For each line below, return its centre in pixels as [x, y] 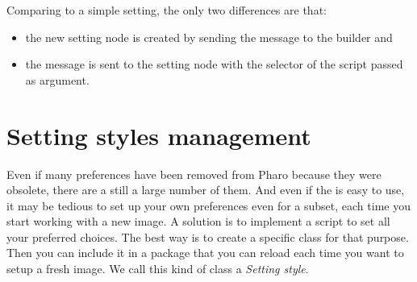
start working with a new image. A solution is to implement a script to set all [198, 221]
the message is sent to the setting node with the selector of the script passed [214, 64]
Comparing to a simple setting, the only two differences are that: [167, 10]
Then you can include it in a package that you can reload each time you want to [205, 253]
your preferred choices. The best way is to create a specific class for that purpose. [208, 236]
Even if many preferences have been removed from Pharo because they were [194, 174]
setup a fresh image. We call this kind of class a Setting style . [158, 269]
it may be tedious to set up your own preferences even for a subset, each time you [208, 205]
